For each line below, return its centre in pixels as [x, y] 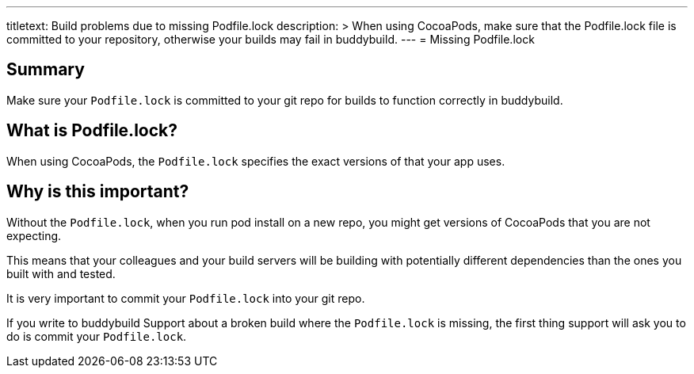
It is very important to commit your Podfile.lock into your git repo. [186, 298]
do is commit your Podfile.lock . [97, 336]
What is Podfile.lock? [92, 131]
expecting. [34, 235]
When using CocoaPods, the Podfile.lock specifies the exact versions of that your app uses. [256, 161]
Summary [46, 70]
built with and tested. [61, 273]
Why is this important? [98, 192]
